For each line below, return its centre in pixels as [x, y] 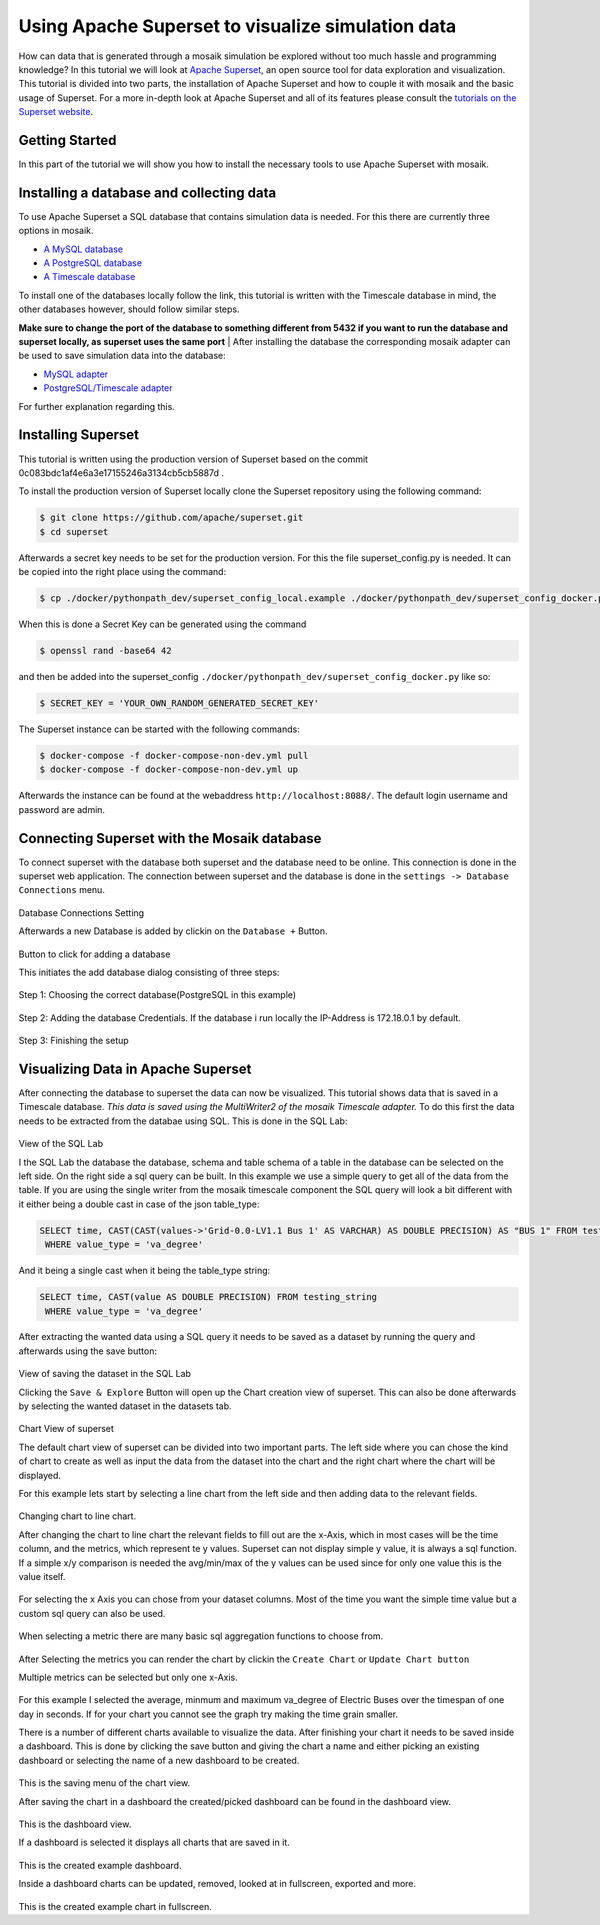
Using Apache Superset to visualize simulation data [237, 26]
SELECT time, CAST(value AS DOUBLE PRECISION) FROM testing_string [208, 1297]
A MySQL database [83, 249]
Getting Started [67, 140]
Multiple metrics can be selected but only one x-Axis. [128, 1677]
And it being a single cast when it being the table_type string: [144, 1271]
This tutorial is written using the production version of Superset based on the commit [193, 459]
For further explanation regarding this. [96, 406]
